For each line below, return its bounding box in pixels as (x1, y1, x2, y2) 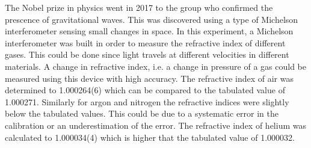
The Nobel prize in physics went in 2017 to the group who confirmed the (5, 1, 273, 13)
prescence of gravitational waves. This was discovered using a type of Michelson (5, 13, 298, 25)
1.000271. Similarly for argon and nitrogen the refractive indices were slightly (5, 95, 289, 108)
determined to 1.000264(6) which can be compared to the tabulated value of (5, 84, 285, 96)
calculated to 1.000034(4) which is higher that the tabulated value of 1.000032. (5, 131, 295, 143)
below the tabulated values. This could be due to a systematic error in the (5, 107, 279, 120)
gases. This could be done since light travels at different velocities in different (5, 48, 289, 61)
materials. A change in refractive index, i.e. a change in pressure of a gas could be (5, 60, 306, 72)
